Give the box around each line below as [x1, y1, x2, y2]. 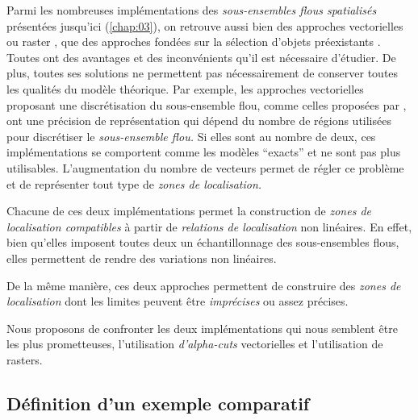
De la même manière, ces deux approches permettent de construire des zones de [6, 277, 401, 293]
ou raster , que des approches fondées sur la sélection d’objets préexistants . [6, 33, 381, 50]
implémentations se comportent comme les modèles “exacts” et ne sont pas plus [6, 143, 401, 160]
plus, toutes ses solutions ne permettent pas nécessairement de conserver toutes [6, 64, 399, 81]
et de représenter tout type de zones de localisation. [6, 175, 262, 192]
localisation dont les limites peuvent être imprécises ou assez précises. [6, 293, 349, 310]
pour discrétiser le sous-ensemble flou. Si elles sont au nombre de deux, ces [6, 127, 376, 144]
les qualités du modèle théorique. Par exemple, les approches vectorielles [6, 80, 364, 97]
